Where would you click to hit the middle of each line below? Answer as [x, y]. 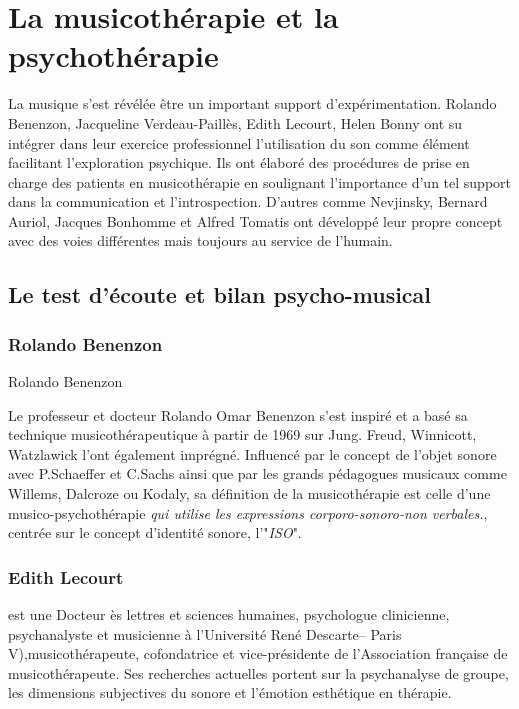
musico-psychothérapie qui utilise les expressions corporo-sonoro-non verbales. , [248, 512]
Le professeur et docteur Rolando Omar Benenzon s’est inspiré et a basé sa [238, 414]
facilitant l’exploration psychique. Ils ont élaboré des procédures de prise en [239, 162]
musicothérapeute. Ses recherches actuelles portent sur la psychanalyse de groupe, [258, 672]
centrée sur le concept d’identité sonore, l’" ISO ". [155, 532]
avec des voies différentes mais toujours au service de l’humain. [200, 240]
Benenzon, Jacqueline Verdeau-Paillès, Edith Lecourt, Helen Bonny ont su [235, 122]
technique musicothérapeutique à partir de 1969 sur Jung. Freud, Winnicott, [242, 434]
